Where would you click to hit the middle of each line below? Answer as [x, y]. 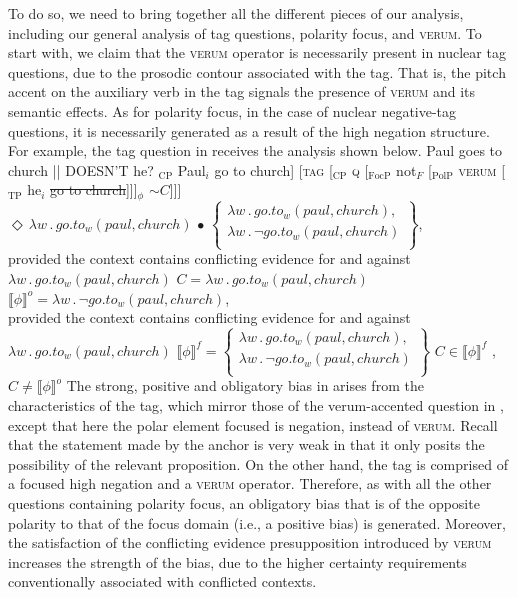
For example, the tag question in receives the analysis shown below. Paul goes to [255, 150]
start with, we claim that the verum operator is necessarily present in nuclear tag [257, 52]
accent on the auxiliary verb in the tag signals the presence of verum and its [242, 91]
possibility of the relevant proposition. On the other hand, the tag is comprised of [258, 463]
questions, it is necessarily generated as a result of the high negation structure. [249, 130]
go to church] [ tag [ [273, 169]
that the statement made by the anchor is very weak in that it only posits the [246, 444]
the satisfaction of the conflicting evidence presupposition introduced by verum [250, 542]
